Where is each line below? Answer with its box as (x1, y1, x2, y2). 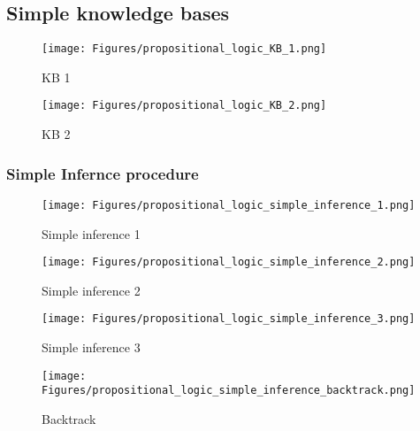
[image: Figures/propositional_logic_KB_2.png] (42, 99, 327, 112)
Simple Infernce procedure (6, 162, 199, 184)
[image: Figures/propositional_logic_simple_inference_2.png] (42, 256, 416, 269)
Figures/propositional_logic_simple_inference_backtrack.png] (42, 384, 416, 397)
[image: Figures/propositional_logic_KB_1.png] (42, 42, 327, 56)
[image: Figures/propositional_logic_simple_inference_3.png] (42, 312, 416, 326)
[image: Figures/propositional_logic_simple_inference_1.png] (42, 198, 416, 212)
